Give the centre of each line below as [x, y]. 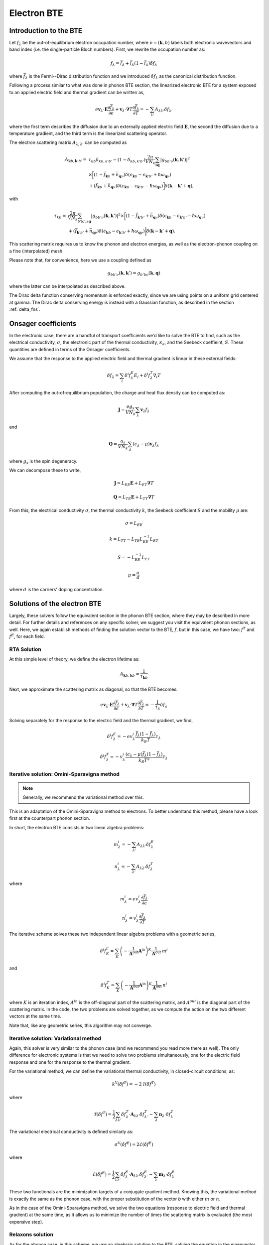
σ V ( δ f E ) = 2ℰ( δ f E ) [134, 1144]
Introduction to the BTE [46, 31]
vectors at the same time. [35, 1016]
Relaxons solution [31, 1235]
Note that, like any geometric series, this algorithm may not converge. [81, 1025]
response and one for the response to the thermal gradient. [70, 1062]
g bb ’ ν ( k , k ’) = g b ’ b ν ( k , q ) [134, 274]
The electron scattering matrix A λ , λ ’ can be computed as [68, 143]
